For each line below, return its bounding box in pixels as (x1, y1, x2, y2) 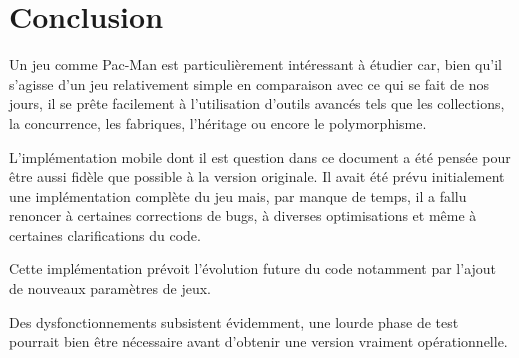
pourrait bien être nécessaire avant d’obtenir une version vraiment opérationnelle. (9, 331, 508, 352)
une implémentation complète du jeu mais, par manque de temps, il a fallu (9, 185, 467, 206)
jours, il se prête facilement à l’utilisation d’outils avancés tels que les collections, (9, 93, 505, 114)
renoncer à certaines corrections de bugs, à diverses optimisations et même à (9, 205, 477, 226)
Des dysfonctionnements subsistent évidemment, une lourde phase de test (9, 311, 459, 332)
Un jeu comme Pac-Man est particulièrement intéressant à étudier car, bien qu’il (9, 54, 502, 75)
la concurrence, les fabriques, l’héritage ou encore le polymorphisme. (9, 112, 427, 133)
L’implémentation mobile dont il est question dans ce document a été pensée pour (9, 146, 511, 167)
